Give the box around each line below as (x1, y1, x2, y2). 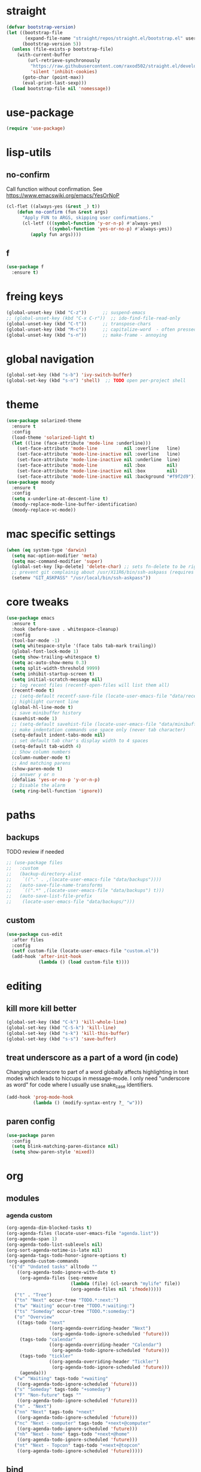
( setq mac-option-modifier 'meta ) (11, 552, 98, 559)
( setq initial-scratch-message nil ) (11, 677, 103, 683)
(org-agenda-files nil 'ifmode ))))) (70, 1286, 162, 1292)
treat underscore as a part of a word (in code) (6, 1052, 178, 1063)
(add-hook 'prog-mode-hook (6, 1094, 74, 1100)
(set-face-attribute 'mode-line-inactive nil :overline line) (17, 451, 181, 457)
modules (6, 1193, 40, 1203)
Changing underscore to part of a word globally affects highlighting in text (6, 1069, 188, 1076)
